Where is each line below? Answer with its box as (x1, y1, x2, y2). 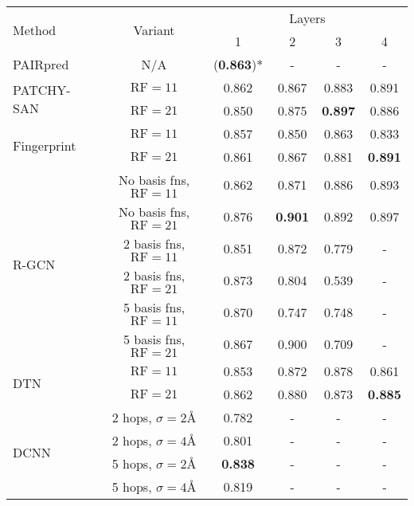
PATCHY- (13, 80, 71, 99)
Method (13, 20, 57, 39)
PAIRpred (13, 55, 69, 73)
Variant (133, 20, 175, 39)
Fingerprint (13, 135, 76, 155)
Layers (289, 9, 326, 27)
